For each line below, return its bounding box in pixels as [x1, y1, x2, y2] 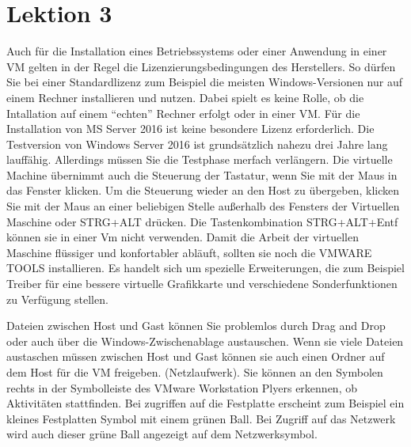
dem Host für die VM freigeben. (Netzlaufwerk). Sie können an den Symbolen [6, 364, 383, 380]
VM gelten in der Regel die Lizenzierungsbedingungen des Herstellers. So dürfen [6, 58, 396, 74]
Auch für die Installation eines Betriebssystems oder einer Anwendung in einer [6, 43, 387, 59]
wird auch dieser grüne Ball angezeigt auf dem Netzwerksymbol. [6, 426, 318, 442]
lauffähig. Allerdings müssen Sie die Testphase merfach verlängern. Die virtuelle [6, 151, 393, 168]
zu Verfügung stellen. [6, 290, 108, 307]
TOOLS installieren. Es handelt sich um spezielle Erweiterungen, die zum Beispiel [6, 259, 405, 276]
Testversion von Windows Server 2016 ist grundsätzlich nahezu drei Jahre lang [6, 135, 388, 152]
